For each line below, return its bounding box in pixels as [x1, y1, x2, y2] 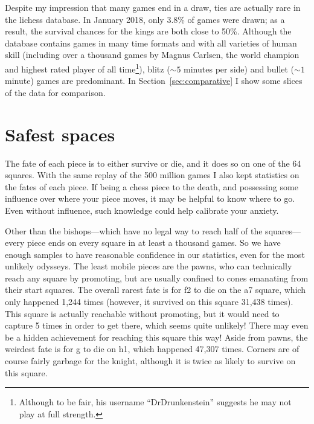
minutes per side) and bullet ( [184, 62, 295, 75]
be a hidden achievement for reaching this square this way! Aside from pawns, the [5, 330, 308, 343]
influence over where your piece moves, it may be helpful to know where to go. [5, 192, 295, 205]
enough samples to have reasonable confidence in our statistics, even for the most [5, 248, 305, 260]
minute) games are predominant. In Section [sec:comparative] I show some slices [5, 74, 303, 87]
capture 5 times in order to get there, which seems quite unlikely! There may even [5, 319, 309, 332]
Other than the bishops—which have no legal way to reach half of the [5, 224, 263, 237]
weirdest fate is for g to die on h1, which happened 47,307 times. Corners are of [5, 342, 300, 355]
